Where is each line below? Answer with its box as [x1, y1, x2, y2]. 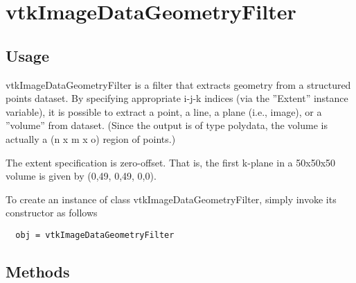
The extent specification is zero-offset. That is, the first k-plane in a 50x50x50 [6, 155, 336, 169]
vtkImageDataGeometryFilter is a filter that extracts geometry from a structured [6, 77, 351, 92]
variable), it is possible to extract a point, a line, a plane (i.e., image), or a [6, 104, 322, 119]
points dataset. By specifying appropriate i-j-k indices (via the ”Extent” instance [6, 91, 348, 105]
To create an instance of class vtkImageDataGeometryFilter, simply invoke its [6, 191, 337, 206]
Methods [6, 260, 70, 282]
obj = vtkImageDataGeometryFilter [15, 230, 175, 240]
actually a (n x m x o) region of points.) [6, 131, 176, 146]
